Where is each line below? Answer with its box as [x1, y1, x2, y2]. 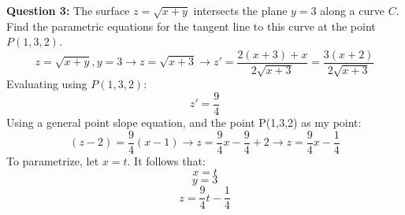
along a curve [320, 2, 385, 18]
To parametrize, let [6, 152, 99, 169]
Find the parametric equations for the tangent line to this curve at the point [6, 17, 376, 34]
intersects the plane [193, 2, 288, 18]
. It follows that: [127, 152, 206, 169]
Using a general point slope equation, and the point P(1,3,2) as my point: [6, 114, 362, 131]
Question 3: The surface [6, 2, 130, 18]
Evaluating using [6, 76, 87, 92]
